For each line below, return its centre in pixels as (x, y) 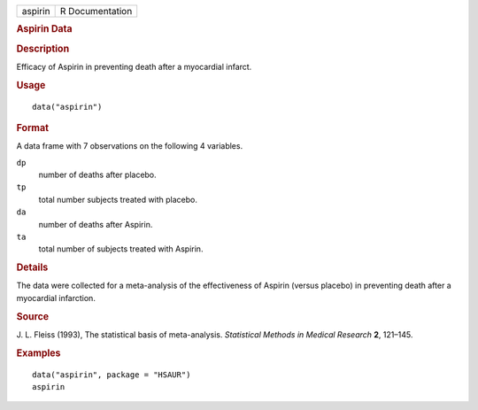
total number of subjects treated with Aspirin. (121, 249)
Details (32, 267)
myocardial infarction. (56, 298)
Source (33, 316)
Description (43, 49)
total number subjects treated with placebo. (118, 199)
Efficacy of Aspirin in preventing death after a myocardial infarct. (134, 66)
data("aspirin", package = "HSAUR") (112, 375)
